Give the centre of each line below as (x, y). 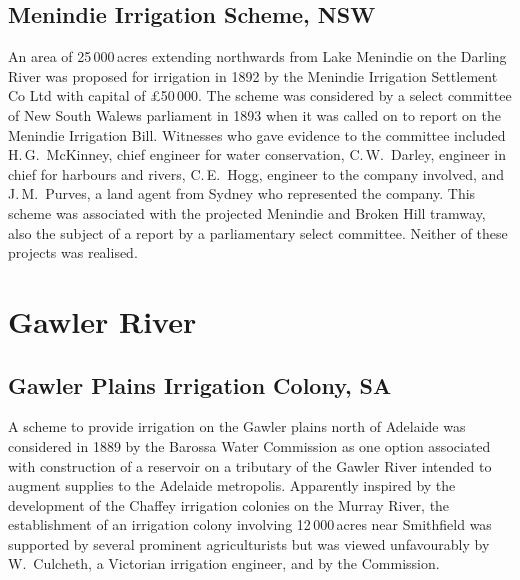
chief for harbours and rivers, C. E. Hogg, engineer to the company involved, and (256, 173)
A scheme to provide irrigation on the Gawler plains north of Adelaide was (237, 426)
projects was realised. (73, 252)
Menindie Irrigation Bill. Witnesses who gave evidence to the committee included (257, 134)
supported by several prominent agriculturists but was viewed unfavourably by (249, 543)
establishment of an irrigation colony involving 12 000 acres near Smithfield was (250, 524)
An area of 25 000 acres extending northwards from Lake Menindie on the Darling (257, 56)
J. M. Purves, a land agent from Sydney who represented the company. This (242, 193)
